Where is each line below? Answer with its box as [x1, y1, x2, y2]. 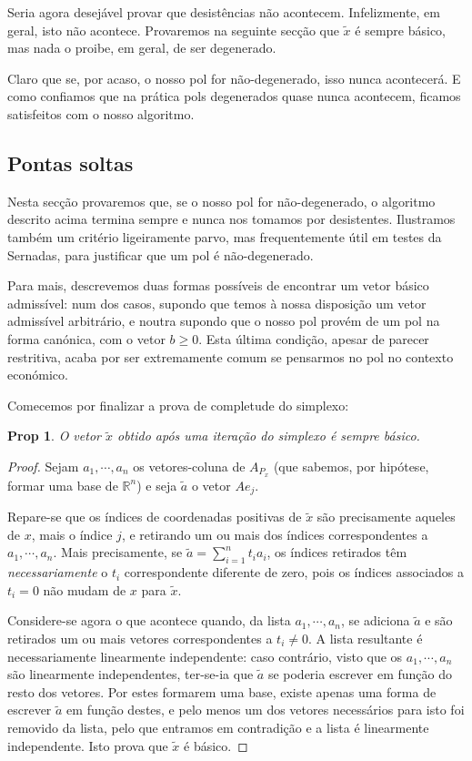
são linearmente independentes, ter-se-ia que [7, 665, 254, 684]
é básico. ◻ [184, 736, 248, 755]
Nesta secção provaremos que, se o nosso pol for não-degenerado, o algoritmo [7, 191, 436, 210]
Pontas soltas [7, 148, 134, 177]
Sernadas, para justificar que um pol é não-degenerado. [7, 245, 314, 264]
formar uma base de [7, 475, 118, 494]
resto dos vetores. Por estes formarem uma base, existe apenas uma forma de [7, 682, 437, 701]
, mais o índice [31, 524, 113, 543]
